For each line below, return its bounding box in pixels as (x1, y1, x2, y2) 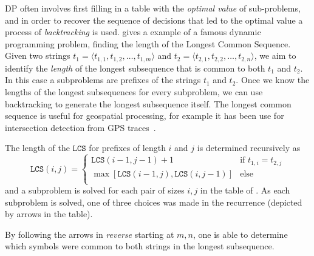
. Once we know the (236, 73, 310, 86)
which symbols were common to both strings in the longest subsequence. (5, 240, 275, 252)
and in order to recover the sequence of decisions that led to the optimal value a (5, 13, 303, 26)
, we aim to (254, 49, 296, 62)
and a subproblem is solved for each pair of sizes (5, 184, 185, 197)
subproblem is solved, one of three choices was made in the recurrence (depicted (5, 195, 302, 208)
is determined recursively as (197, 141, 301, 154)
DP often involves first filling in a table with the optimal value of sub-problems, (5, 2, 301, 14)
